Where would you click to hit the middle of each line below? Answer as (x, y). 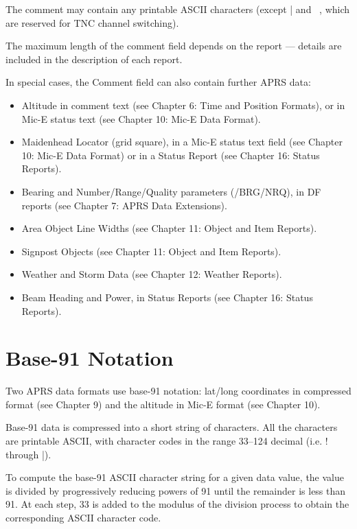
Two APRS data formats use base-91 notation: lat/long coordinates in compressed (178, 391)
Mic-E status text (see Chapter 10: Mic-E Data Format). (141, 118)
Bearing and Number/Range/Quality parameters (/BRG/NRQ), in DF (171, 191)
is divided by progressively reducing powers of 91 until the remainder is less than (176, 490)
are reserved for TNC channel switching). (92, 22)
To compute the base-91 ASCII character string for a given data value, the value (175, 477)
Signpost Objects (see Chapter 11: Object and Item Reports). (151, 251)
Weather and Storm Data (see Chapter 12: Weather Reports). (152, 274)
